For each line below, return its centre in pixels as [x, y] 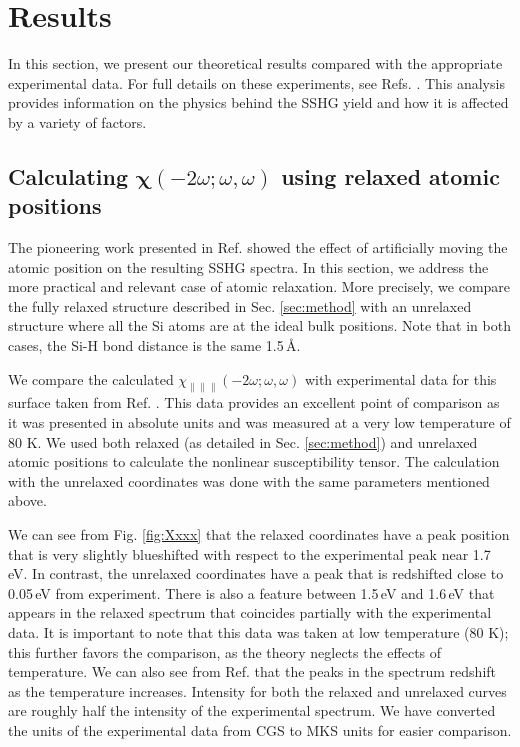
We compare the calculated [91, 378]
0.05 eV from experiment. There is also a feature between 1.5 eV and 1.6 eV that [251, 592]
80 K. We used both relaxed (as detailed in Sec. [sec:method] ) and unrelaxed [243, 441]
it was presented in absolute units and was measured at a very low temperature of [259, 422]
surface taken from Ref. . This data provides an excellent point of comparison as [254, 402]
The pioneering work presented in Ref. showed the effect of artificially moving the [258, 247]
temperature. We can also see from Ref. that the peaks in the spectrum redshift [252, 671]
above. [27, 500]
